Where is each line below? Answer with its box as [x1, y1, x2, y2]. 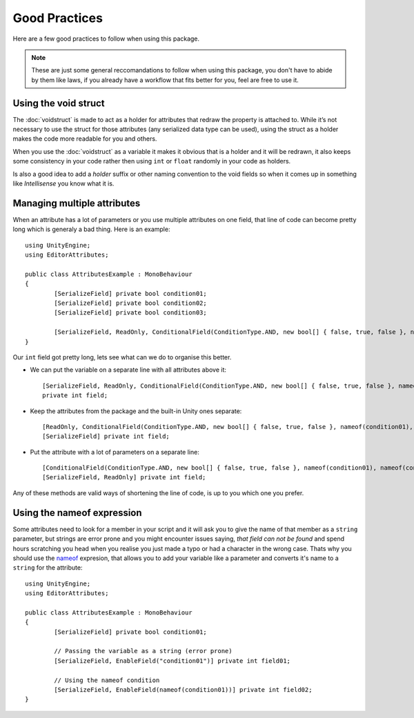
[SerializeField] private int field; [42, 432, 170, 441]
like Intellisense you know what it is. [12, 179, 115, 188]
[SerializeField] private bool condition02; [54, 299, 207, 307]
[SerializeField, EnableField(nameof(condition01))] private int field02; [54, 686, 313, 694]
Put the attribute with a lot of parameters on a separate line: [30, 448, 199, 456]
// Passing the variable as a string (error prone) [54, 647, 233, 655]
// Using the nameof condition [54, 676, 160, 684]
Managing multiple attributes [12, 197, 141, 209]
